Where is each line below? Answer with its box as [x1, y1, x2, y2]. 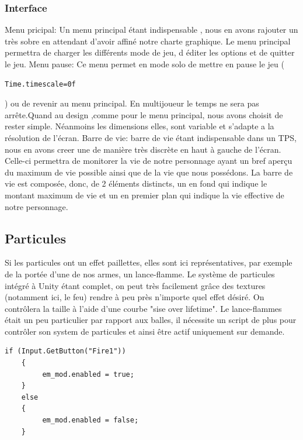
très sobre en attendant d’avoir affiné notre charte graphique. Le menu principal [5, 35, 291, 47]
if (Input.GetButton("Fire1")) [5, 347, 126, 356]
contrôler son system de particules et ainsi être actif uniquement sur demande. [5, 325, 285, 337]
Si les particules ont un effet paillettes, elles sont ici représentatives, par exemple [5, 256, 292, 269]
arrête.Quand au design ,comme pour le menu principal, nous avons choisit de [5, 108, 283, 121]
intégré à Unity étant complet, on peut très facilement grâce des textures [5, 279, 266, 291]
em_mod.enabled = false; [42, 416, 139, 425]
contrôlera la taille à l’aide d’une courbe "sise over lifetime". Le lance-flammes [5, 302, 282, 314]
